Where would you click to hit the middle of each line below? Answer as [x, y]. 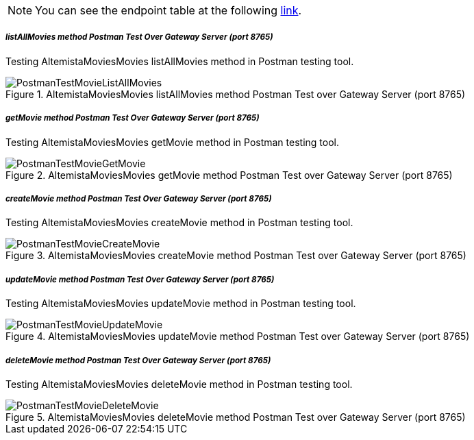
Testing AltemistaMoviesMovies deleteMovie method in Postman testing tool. [179, 384]
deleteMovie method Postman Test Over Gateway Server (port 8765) [138, 360]
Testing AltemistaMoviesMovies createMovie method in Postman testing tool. [179, 223]
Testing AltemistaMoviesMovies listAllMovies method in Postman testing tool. [180, 61]
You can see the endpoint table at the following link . [169, 10]
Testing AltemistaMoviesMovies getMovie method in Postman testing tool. [172, 142]
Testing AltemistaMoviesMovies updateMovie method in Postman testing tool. [181, 304]
